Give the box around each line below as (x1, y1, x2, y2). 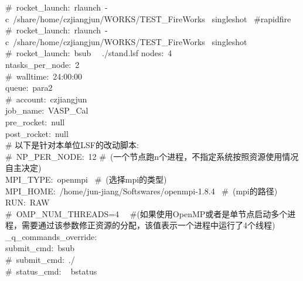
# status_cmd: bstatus (5, 265, 97, 277)
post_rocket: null (5, 127, 69, 139)
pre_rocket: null (5, 115, 65, 128)
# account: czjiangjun (5, 92, 87, 105)
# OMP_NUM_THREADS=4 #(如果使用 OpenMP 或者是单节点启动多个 (5, 207, 288, 220)
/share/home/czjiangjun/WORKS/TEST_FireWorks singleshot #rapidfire (13, 12, 291, 25)
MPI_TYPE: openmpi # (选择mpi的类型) (5, 173, 167, 185)
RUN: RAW (5, 196, 50, 208)
